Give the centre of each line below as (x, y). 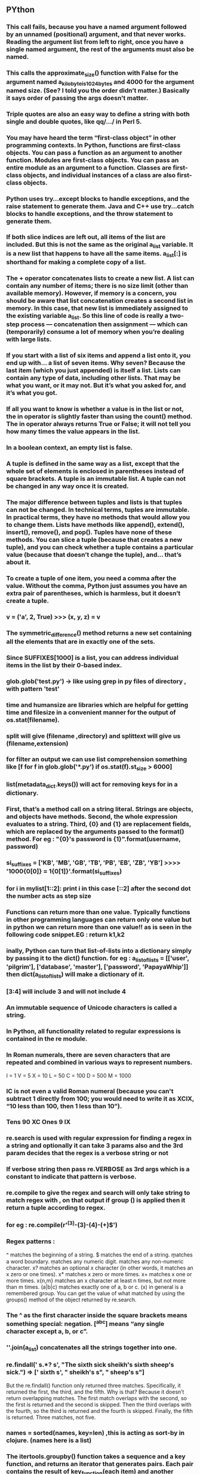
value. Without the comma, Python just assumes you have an (96, 586)
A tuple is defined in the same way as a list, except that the (93, 463)
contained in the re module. (47, 1039)
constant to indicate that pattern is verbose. (71, 1177)
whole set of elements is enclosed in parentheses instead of (95, 471)
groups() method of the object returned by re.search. (71, 1300)
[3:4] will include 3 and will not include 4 (66, 991)
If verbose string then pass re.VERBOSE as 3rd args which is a (98, 1169)
